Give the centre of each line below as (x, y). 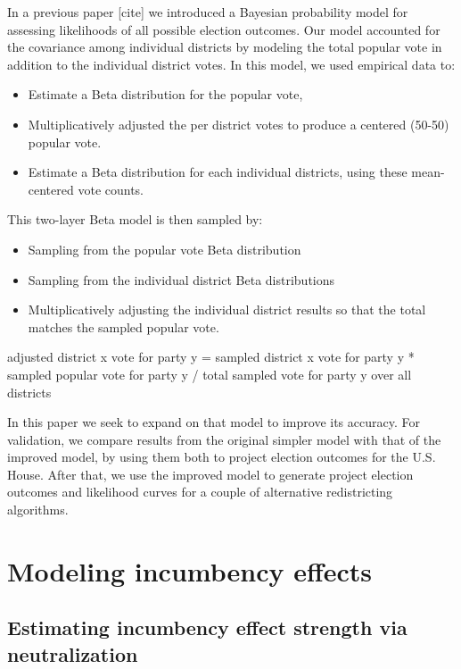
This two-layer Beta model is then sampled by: (135, 219)
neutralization (73, 653)
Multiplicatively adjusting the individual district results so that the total (227, 309)
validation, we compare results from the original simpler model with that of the (224, 439)
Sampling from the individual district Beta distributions (181, 279)
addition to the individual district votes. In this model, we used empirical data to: (231, 64)
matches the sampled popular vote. (123, 326)
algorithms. (38, 510)
